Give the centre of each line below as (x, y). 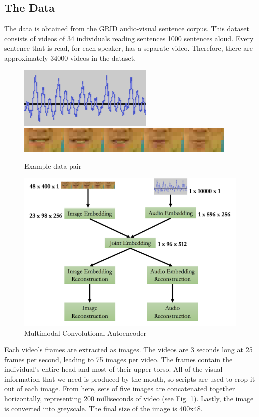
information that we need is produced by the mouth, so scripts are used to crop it (130, 379)
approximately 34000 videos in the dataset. (70, 58)
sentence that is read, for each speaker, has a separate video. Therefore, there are (128, 48)
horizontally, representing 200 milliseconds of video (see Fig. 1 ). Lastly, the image (129, 399)
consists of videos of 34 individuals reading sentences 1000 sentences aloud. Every (129, 38)
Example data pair (53, 166)
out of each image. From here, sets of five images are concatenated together (120, 389)
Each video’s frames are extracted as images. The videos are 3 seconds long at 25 (128, 349)
